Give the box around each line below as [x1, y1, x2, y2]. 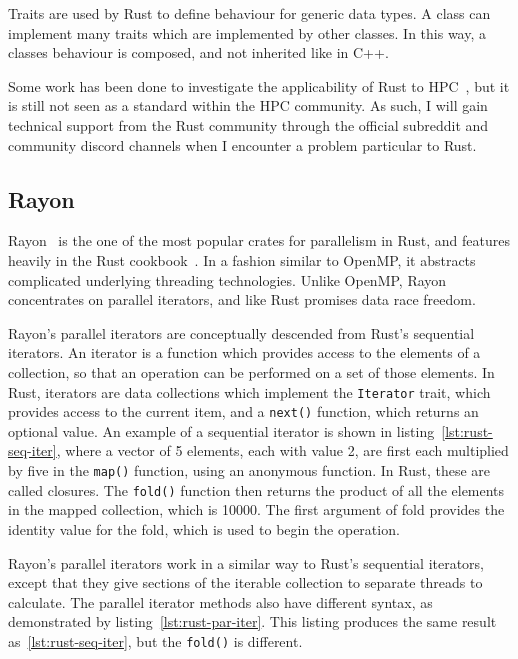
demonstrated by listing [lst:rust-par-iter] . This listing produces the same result [8, 611, 497, 632]
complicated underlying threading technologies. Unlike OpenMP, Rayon [8, 269, 447, 290]
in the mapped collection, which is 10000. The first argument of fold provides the [8, 499, 505, 520]
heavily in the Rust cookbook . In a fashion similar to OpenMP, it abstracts [8, 249, 476, 270]
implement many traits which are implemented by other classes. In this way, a [8, 22, 487, 43]
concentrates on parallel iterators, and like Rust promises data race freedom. [8, 289, 476, 310]
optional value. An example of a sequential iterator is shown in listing [8, 420, 435, 441]
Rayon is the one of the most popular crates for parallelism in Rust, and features [8, 230, 510, 251]
